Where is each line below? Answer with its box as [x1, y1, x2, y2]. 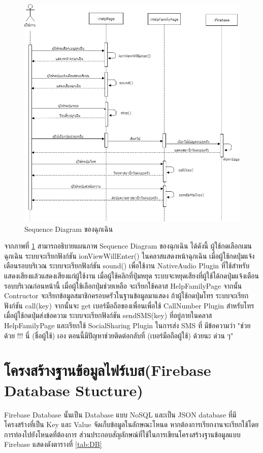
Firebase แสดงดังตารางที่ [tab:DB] [4, 439, 102, 449]
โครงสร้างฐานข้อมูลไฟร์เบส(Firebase [4, 360, 211, 380]
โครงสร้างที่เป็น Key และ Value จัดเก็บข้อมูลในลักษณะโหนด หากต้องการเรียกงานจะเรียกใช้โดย [4, 419, 259, 430]
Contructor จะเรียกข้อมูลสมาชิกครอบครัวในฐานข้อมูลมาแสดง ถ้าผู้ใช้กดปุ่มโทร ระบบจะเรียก [4, 290, 249, 301]
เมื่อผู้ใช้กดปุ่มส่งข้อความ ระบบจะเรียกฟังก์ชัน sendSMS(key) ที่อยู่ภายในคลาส [4, 310, 212, 321]
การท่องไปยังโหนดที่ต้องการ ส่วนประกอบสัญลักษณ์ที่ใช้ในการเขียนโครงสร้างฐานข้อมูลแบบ [4, 429, 241, 439]
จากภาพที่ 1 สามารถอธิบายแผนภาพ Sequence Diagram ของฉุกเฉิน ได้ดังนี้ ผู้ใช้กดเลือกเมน [4, 240, 252, 251]
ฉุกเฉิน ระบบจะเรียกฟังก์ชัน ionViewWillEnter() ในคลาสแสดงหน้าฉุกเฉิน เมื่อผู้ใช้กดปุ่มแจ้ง [4, 250, 255, 261]
